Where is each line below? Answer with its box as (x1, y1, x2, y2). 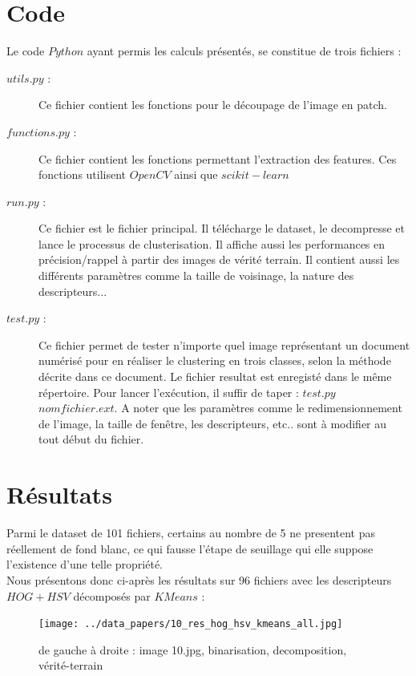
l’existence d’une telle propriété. (6, 556, 163, 573)
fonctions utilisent (38, 166, 127, 183)
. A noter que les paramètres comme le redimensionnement (114, 399, 402, 416)
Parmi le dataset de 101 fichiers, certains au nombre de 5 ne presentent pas (6, 524, 375, 541)
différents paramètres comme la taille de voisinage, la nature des (38, 267, 354, 284)
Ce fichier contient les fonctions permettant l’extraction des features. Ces (38, 150, 397, 167)
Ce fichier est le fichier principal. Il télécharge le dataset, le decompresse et (38, 220, 405, 237)
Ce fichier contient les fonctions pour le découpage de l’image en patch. (38, 96, 387, 113)
